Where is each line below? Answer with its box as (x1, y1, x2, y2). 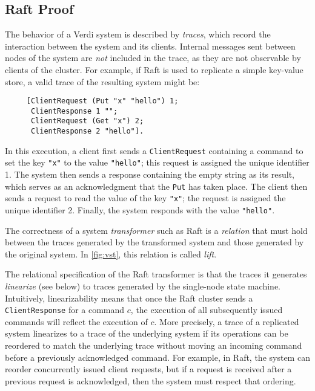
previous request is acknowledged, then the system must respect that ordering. (5, 374, 296, 387)
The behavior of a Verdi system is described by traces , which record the (5, 28, 271, 40)
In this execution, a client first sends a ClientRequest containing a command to (5, 144, 303, 157)
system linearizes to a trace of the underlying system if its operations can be (5, 327, 288, 340)
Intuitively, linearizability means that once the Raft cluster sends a (5, 291, 253, 304)
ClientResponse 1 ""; (30, 106, 118, 115)
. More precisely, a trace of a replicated (154, 315, 299, 328)
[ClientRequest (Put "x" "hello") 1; (26, 97, 179, 106)
